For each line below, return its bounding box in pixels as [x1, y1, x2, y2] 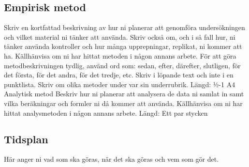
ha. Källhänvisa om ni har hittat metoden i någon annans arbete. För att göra [4, 50, 236, 61]
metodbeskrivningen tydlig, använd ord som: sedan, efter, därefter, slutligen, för [4, 60, 241, 70]
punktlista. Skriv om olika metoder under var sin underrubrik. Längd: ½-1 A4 [4, 79, 235, 89]
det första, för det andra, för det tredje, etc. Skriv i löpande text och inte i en [4, 70, 234, 80]
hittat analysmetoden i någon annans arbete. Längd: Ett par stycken [4, 107, 208, 118]
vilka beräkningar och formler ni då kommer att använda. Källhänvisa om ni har [4, 98, 243, 108]
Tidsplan [4, 131, 48, 146]
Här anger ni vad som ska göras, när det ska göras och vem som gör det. [4, 154, 219, 164]
